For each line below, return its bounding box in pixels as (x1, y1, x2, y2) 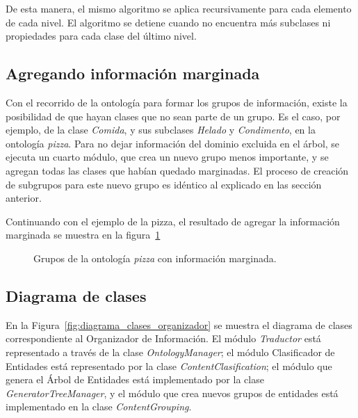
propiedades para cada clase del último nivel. (6, 29, 197, 43)
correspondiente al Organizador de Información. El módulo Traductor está (6, 331, 321, 346)
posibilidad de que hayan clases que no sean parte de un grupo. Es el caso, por (6, 108, 341, 123)
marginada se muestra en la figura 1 (6, 227, 161, 242)
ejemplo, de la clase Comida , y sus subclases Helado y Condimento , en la (6, 122, 316, 137)
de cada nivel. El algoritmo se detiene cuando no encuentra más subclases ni (6, 15, 331, 29)
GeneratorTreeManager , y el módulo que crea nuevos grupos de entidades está (6, 385, 339, 400)
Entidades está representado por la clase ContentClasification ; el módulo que (6, 358, 332, 373)
